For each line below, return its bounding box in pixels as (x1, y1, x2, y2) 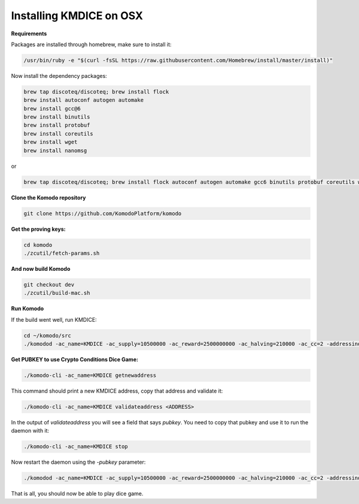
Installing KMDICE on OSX (11, 9, 144, 22)
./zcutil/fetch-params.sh (23, 249, 100, 256)
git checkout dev (23, 281, 75, 288)
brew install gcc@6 (23, 105, 81, 112)
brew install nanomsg (23, 147, 87, 154)
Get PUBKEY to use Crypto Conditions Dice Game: (11, 356, 139, 363)
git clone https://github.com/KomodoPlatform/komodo (23, 210, 182, 217)
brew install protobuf (23, 122, 90, 129)
